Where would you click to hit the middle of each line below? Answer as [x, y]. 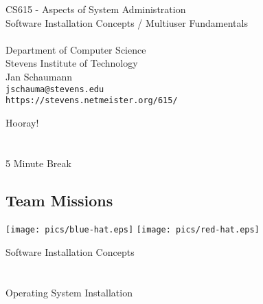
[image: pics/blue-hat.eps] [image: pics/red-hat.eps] [133, 230]
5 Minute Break [38, 163]
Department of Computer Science [76, 49]
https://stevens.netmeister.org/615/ [92, 101]
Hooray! [22, 122]
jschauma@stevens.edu [55, 89]
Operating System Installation [69, 292]
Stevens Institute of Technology [72, 63]
